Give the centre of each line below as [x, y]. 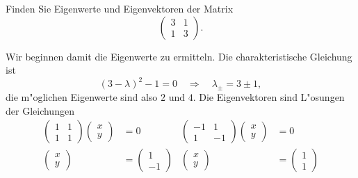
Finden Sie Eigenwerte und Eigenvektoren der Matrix [120, 8]
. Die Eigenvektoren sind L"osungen [269, 97]
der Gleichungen [40, 110]
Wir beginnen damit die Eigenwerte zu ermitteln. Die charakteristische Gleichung [179, 56]
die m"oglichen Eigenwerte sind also [82, 97]
